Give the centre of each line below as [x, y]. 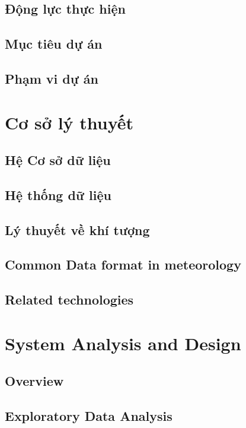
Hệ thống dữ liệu [58, 194]
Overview [34, 381]
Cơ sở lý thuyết [69, 122]
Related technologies [69, 299]
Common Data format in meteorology [123, 264]
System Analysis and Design [123, 343]
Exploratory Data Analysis [89, 416]
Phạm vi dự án [52, 78]
